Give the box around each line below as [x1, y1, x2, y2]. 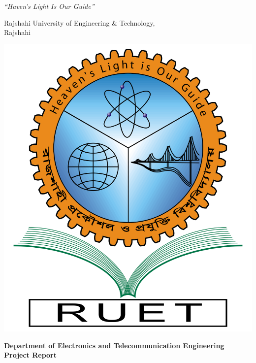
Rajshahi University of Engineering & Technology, [4, 17, 155, 28]
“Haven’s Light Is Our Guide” [4, 1, 95, 11]
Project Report [4, 350, 57, 360]
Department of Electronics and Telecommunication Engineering [4, 340, 224, 350]
